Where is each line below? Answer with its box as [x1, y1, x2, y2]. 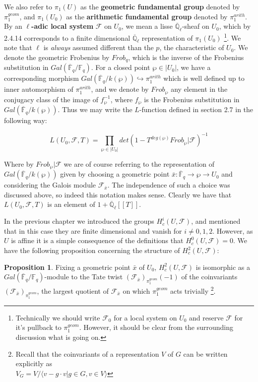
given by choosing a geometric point [60, 169, 170, 179]
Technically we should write [15, 312, 100, 322]
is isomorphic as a [195, 261, 250, 272]
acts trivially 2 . [170, 284, 216, 296]
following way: [4, 115, 47, 126]
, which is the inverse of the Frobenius [128, 52, 244, 63]
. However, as [212, 225, 253, 236]
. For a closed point [91, 62, 150, 72]
